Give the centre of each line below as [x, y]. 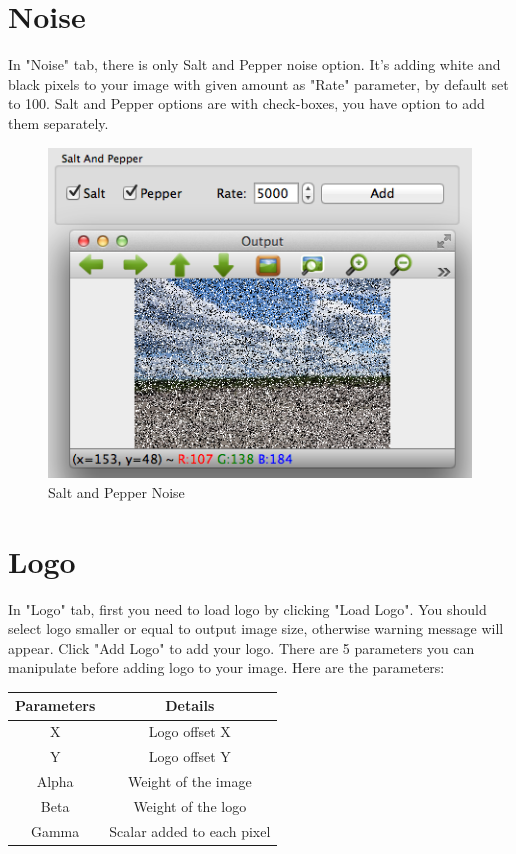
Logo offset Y [189, 756]
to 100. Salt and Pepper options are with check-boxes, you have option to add [246, 103]
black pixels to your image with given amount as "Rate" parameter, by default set [258, 83]
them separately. [58, 122]
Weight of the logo [190, 805]
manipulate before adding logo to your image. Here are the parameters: [226, 667]
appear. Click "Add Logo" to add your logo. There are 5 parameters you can [241, 647]
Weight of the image [189, 780]
